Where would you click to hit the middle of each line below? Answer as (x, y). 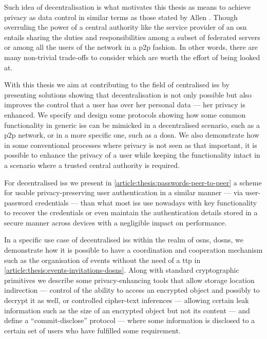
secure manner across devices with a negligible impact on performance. (116, 222)
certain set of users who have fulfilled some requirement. (92, 330)
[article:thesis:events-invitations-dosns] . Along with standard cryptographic (122, 270)
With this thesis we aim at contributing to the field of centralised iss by (117, 84)
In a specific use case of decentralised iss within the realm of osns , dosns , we (124, 240)
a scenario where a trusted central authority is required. (92, 165)
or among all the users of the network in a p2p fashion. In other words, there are (131, 47)
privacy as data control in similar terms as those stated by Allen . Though (121, 17)
